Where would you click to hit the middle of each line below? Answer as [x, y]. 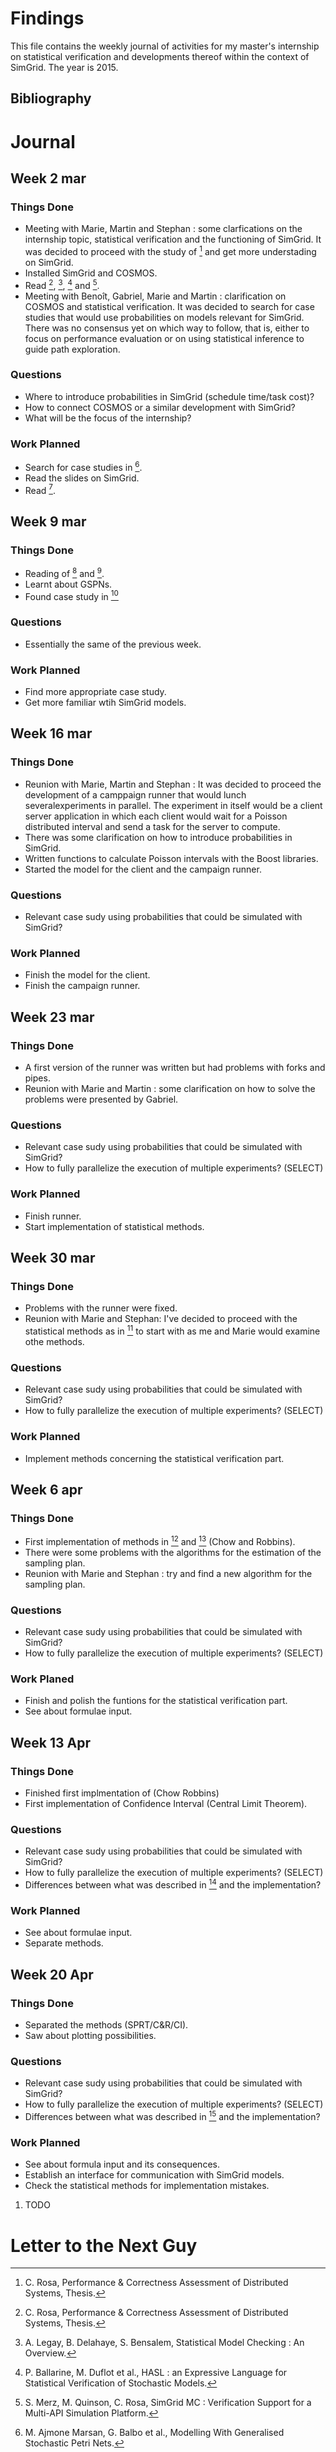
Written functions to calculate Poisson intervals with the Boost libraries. [171, 858]
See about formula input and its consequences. [122, 2164]
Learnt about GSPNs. [68, 584]
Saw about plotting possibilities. [90, 2036]
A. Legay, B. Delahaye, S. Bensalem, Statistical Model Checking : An [164, 2343]
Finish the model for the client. [87, 975]
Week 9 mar [48, 521]
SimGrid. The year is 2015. [64, 67]
